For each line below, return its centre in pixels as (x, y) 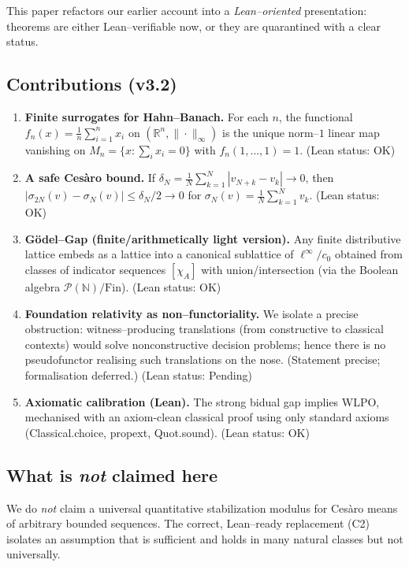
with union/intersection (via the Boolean (300, 269)
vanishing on (55, 149)
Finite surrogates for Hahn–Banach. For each (147, 116)
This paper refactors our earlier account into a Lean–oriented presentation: (187, 10)
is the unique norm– (270, 132)
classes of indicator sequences (95, 269)
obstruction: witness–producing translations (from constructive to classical (204, 329)
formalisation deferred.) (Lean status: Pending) (138, 374)
